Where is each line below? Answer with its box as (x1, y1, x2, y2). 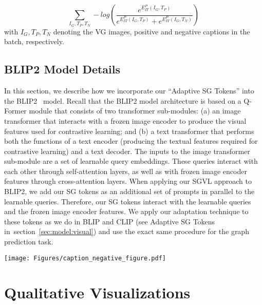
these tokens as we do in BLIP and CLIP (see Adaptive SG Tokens (4, 216, 215, 226)
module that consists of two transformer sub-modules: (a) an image (29, 105, 241, 116)
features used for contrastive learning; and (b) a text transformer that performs (4, 125, 254, 136)
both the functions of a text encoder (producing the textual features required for (4, 136, 258, 146)
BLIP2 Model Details (4, 61, 121, 77)
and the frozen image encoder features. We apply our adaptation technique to (4, 206, 249, 217)
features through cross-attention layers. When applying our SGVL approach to (4, 176, 252, 186)
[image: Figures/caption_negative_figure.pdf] (4, 254, 166, 262)
